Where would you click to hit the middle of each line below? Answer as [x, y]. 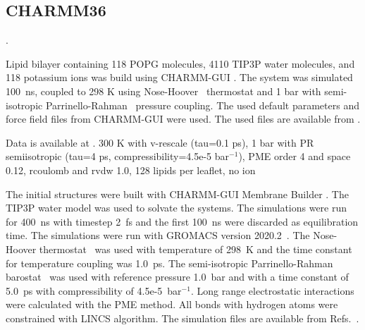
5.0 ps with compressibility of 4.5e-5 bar [94, 290]
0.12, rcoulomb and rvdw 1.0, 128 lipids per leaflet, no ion [131, 170]
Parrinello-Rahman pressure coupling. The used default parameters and [202, 105]
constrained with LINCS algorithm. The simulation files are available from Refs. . [182, 318]
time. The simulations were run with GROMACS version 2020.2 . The [158, 235]
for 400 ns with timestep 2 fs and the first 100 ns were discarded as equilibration [182, 221]
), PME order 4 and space [295, 156]
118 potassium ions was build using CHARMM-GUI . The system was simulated [179, 77]
